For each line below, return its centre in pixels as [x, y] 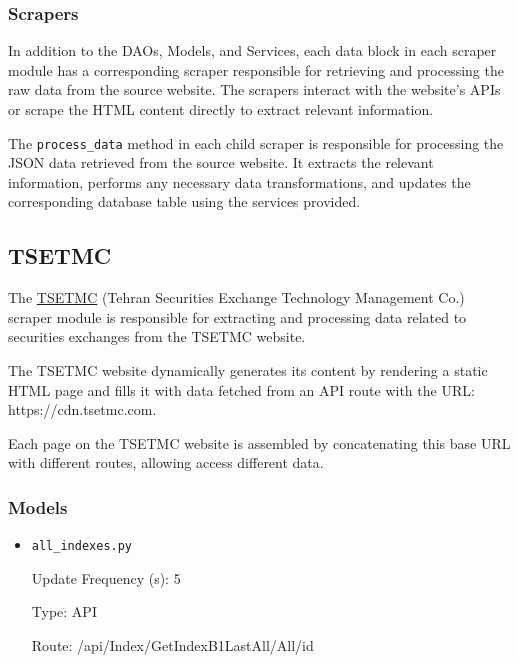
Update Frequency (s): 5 [106, 577]
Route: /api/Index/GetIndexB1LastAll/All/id [172, 645]
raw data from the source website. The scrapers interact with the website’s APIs [254, 89]
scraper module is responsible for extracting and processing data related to [237, 316]
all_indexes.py [82, 546]
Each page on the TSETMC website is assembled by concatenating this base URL [259, 442]
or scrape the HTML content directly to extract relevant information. [221, 109]
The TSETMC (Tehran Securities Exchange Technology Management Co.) [236, 297]
